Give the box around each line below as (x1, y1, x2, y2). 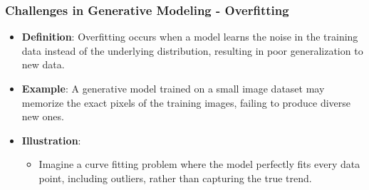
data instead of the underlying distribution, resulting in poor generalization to (21, 43, 363, 58)
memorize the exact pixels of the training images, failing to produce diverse (21, 95, 350, 110)
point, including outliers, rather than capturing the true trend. (38, 170, 312, 185)
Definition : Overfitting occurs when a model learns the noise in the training (21, 29, 358, 44)
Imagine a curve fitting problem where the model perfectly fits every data (38, 157, 360, 171)
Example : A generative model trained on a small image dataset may (21, 81, 325, 95)
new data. (21, 57, 65, 72)
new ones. (21, 109, 64, 124)
